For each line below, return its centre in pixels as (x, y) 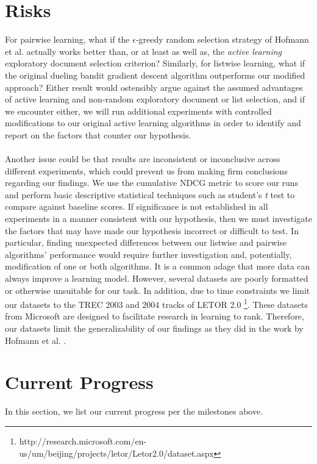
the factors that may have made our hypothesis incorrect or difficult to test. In (152, 230)
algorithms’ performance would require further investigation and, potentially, (148, 254)
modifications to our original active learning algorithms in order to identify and (153, 123)
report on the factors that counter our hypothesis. (98, 134)
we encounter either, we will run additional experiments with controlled (138, 111)
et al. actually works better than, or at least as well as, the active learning (144, 51)
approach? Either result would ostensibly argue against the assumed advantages (154, 87)
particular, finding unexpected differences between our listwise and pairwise (146, 242)
